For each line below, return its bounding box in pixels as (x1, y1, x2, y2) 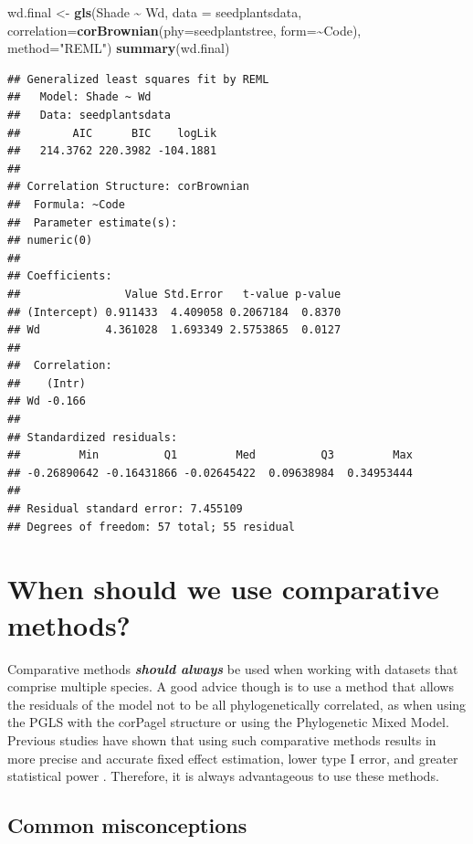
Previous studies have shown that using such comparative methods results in (7, 730, 436, 749)
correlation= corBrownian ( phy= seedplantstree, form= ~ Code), (7, 20, 362, 39)
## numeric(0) (7, 234, 93, 248)
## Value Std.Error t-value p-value (7, 287, 342, 301)
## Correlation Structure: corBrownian (7, 180, 249, 194)
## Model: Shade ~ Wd (7, 90, 152, 104)
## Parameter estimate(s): (7, 216, 178, 229)
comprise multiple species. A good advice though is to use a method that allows (7, 677, 454, 696)
